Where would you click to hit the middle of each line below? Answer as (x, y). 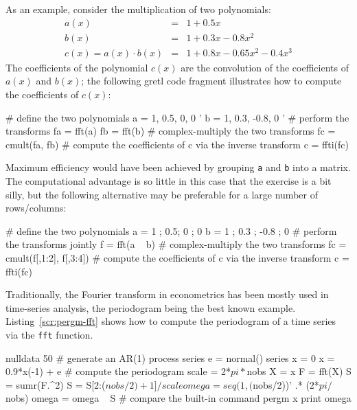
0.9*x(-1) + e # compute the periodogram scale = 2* (118, 371)
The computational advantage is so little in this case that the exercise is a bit (169, 181)
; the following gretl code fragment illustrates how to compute (211, 81)
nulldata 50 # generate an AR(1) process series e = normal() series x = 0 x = (170, 357)
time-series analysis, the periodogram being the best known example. (151, 307)
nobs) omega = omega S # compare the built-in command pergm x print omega (178, 398)
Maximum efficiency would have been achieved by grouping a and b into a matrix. (178, 167)
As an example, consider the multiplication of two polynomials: (138, 9)
